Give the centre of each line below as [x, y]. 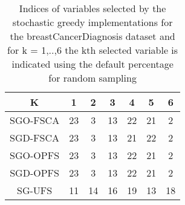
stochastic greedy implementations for [92, 22]
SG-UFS [35, 190]
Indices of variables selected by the [92, 8]
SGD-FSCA [35, 138]
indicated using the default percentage [92, 64]
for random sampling [92, 78]
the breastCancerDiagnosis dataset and [92, 36]
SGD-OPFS [34, 173]
